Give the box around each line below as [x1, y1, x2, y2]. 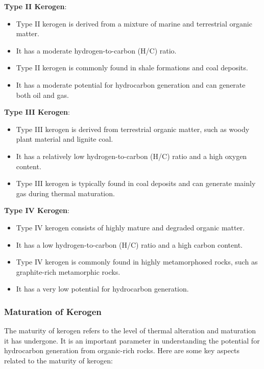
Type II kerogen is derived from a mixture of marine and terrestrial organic [16, 18, 252, 29]
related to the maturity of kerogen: [4, 355, 113, 365]
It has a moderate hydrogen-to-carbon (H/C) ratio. [16, 45, 177, 56]
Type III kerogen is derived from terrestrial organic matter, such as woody [16, 123, 250, 134]
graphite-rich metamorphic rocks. [16, 266, 121, 277]
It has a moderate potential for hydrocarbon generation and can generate [16, 79, 246, 90]
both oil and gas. [16, 89, 69, 100]
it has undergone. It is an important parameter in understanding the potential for [4, 335, 260, 346]
